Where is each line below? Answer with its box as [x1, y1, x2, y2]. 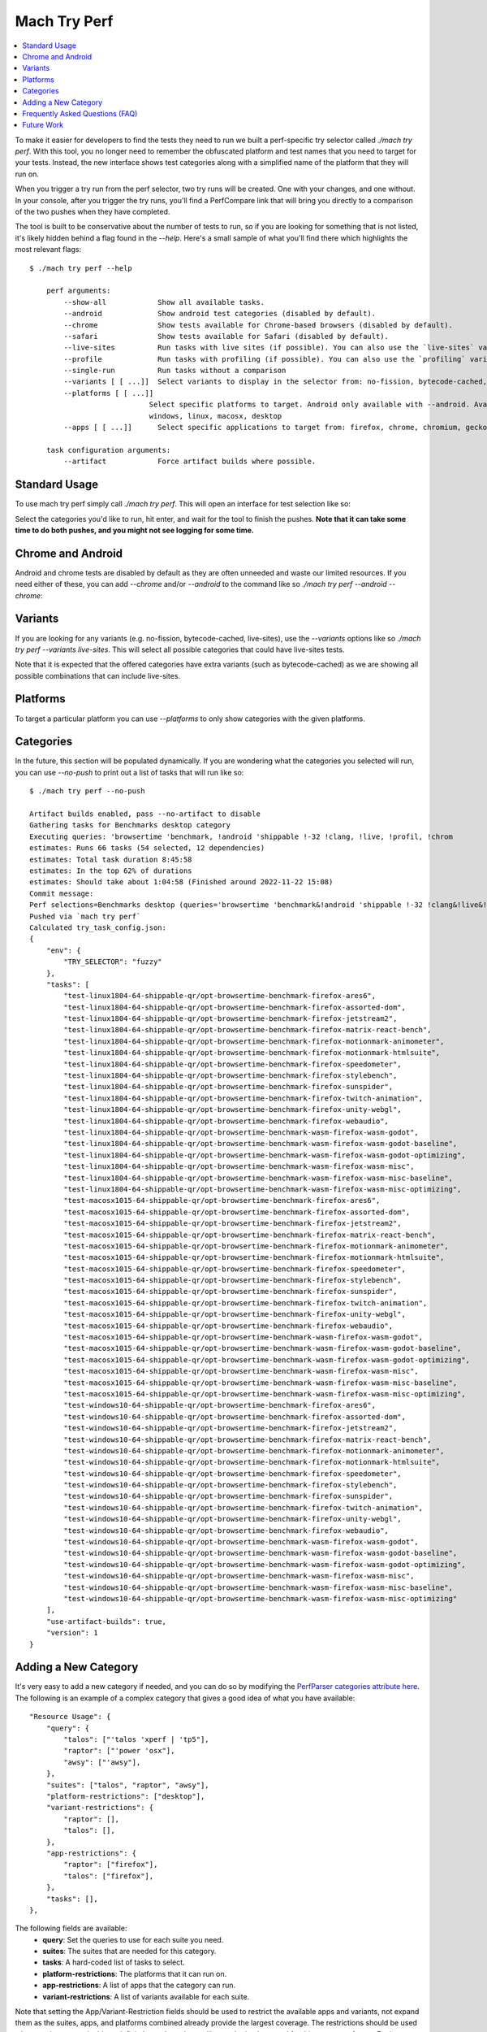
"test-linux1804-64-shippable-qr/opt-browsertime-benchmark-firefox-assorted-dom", [63, 1002, 406, 1012]
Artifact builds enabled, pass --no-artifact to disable [29, 810, 261, 818]
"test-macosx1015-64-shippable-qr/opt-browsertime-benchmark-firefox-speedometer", [63, 1264, 406, 1274]
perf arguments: [45, 286, 111, 296]
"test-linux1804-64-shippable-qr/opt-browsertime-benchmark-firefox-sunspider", [63, 1082, 394, 1092]
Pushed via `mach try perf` [29, 911, 141, 921]
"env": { [45, 945, 81, 955]
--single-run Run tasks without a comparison [63, 366, 287, 376]
